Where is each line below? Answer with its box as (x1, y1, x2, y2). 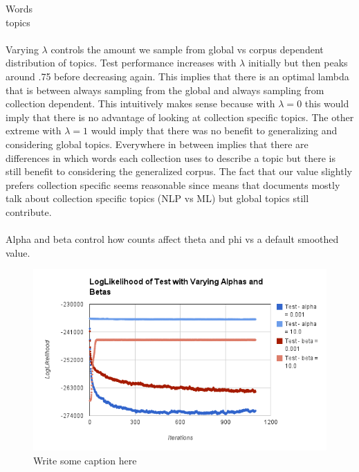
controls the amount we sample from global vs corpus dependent (50, 42, 324, 56)
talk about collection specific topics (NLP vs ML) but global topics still (6, 191, 309, 206)
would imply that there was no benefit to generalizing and (91, 123, 338, 138)
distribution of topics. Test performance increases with (6, 55, 237, 70)
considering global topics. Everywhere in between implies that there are (6, 136, 309, 151)
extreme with (6, 123, 62, 138)
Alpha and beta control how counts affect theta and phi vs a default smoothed (6, 232, 339, 246)
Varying (6, 42, 39, 56)
